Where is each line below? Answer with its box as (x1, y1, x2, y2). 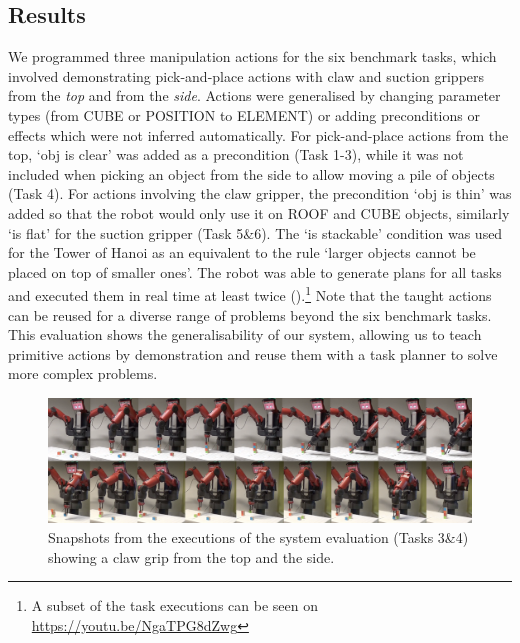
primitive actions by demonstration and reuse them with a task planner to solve (8, 343, 498, 364)
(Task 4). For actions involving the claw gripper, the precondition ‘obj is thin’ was (8, 183, 512, 204)
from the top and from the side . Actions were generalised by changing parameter (8, 85, 501, 106)
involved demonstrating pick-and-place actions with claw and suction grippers (8, 65, 485, 86)
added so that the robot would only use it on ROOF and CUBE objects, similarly (8, 202, 510, 223)
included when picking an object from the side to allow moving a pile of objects (8, 163, 495, 184)
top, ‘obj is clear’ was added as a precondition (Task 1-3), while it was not (8, 144, 464, 165)
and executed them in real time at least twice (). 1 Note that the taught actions (8, 282, 492, 305)
